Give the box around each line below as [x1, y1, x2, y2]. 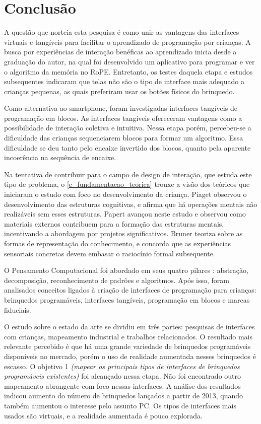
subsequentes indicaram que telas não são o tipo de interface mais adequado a [4, 76, 244, 87]
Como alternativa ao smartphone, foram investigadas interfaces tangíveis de [4, 103, 237, 113]
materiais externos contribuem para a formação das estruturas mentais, [4, 218, 224, 229]
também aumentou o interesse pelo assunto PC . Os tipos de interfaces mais [4, 400, 236, 410]
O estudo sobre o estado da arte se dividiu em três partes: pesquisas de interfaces [4, 321, 255, 332]
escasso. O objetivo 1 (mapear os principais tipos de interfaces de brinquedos [4, 361, 240, 371]
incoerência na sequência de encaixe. [4, 152, 116, 163]
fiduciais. [4, 304, 31, 315]
